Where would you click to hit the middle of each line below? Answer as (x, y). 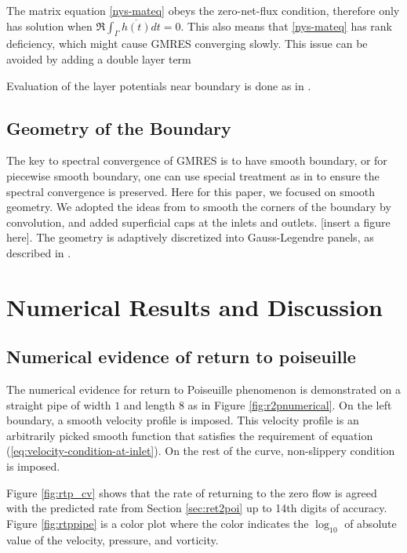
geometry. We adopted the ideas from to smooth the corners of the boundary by (199, 207)
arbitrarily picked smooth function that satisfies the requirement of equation (190, 435)
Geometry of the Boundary (119, 127)
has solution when (49, 25)
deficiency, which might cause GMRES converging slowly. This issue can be (187, 44)
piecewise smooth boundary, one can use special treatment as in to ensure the (193, 175)
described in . (39, 252)
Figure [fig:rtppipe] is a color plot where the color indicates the (158, 523)
